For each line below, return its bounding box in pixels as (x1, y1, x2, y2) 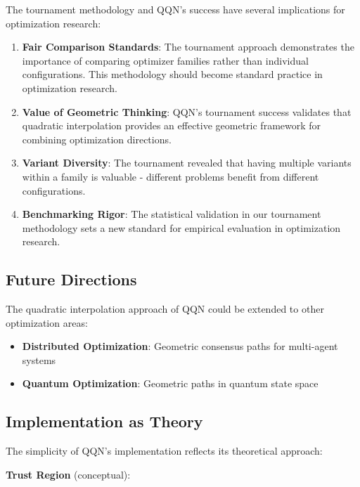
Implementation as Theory (6, 410, 203, 432)
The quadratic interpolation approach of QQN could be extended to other (6, 301, 324, 316)
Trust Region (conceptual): (6, 467, 131, 481)
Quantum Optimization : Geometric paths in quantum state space (22, 376, 319, 391)
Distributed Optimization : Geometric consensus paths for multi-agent (22, 339, 338, 353)
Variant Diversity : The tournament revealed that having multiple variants (22, 155, 352, 170)
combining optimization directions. (22, 131, 172, 146)
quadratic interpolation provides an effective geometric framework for (22, 118, 321, 133)
